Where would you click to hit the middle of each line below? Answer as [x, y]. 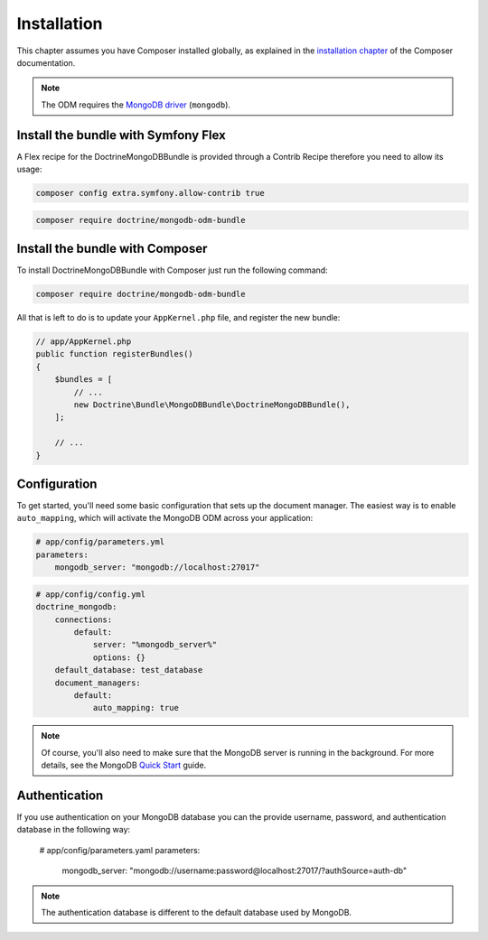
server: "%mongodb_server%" [155, 645]
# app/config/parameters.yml [100, 542]
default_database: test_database [129, 670]
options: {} [119, 657]
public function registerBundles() [114, 354]
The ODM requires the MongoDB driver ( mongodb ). [136, 105]
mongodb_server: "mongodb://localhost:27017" [157, 568]
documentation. [46, 62]
